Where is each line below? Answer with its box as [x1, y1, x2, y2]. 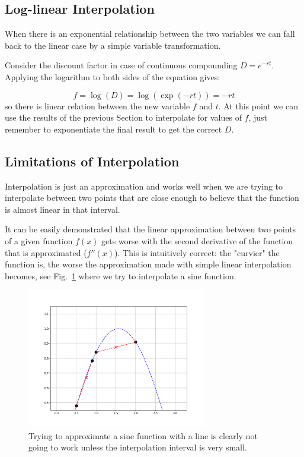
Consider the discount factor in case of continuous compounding [5, 59, 238, 71]
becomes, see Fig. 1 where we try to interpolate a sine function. [5, 269, 236, 282]
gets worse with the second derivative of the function [101, 234, 293, 247]
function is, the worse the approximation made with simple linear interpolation [5, 258, 292, 270]
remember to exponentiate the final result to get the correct [5, 122, 222, 135]
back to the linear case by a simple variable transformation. [5, 39, 221, 51]
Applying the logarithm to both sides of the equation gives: [5, 70, 220, 83]
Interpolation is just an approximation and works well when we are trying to [5, 179, 283, 192]
